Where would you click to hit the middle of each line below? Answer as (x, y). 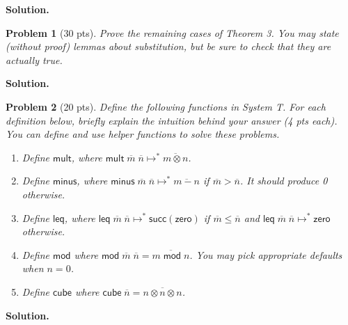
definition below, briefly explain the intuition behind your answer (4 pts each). (172, 120)
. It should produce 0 (284, 181)
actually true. (34, 60)
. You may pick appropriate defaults (266, 254)
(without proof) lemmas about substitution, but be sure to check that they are (168, 46)
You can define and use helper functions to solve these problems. (143, 134)
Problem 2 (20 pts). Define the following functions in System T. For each (166, 106)
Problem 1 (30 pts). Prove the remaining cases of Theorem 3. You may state (172, 32)
